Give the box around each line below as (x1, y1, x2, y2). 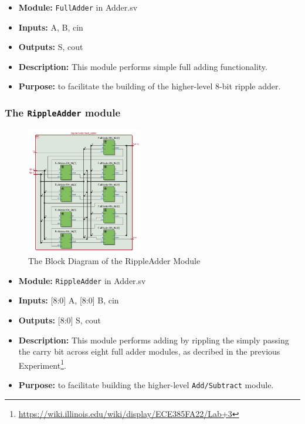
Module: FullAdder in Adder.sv (18, 1, 138, 13)
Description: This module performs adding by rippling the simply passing (18, 333, 289, 346)
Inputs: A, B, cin (18, 21, 83, 33)
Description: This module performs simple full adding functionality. (18, 60, 267, 72)
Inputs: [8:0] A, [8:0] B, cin (18, 294, 119, 306)
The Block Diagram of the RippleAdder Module (28, 255, 201, 267)
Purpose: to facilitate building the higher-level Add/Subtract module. (18, 378, 274, 390)
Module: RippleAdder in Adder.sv (18, 274, 146, 286)
